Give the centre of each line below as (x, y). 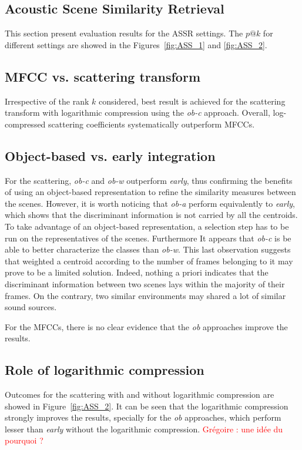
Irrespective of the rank (47, 101)
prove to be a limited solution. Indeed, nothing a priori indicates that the (137, 272)
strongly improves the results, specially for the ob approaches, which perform (143, 417)
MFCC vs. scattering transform (103, 76)
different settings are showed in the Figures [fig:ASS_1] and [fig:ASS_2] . (136, 44)
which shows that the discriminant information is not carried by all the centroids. (151, 215)
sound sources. (31, 307)
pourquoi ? (24, 440)
